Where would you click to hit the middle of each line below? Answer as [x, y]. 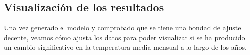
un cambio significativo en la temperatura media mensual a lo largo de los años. [125, 47]
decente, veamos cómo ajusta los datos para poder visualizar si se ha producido [125, 37]
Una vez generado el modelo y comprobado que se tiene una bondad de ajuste [123, 28]
